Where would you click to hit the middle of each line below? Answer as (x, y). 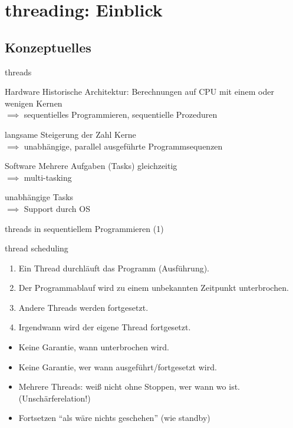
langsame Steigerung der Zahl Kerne (70, 134)
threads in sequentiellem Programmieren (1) (84, 228)
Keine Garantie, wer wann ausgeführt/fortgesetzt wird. (118, 366)
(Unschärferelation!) (55, 398)
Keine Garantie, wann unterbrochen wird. (94, 347)
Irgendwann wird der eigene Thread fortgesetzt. (105, 327)
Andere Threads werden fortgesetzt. (83, 307)
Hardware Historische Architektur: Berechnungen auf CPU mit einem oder (139, 92)
